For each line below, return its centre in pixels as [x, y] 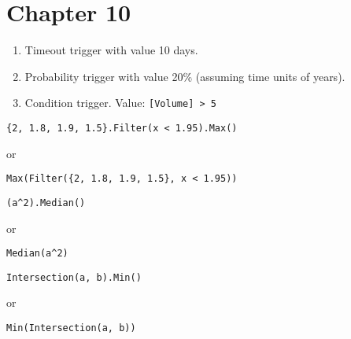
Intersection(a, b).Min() [74, 277]
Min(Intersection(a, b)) [71, 328]
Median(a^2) [37, 254]
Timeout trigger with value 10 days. [111, 50]
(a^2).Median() [46, 203]
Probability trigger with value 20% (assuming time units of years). [185, 76]
